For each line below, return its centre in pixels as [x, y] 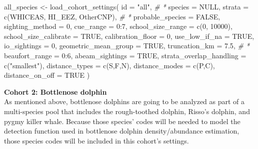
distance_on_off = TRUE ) [47, 75]
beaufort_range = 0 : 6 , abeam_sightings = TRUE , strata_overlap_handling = [125, 55]
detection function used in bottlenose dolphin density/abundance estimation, [122, 131]
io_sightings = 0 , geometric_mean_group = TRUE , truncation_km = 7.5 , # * [127, 46]
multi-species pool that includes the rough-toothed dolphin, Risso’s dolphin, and [127, 111]
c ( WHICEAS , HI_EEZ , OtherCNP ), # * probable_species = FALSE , [112, 16]
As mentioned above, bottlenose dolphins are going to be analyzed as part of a [124, 101]
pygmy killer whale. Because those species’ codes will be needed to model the [122, 121]
